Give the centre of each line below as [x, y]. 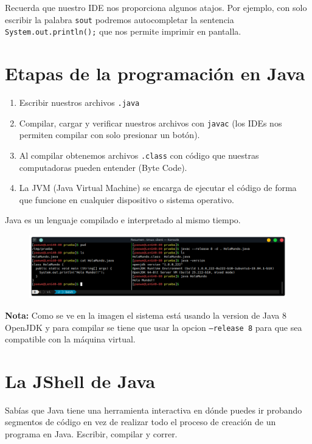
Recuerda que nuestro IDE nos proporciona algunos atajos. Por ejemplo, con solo [156, 7]
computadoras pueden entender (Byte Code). [103, 167]
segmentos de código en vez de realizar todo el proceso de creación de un [140, 422]
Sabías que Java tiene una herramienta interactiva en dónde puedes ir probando [154, 410]
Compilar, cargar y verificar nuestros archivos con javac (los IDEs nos [151, 123]
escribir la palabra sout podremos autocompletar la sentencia [120, 19]
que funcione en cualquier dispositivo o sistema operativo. [127, 199]
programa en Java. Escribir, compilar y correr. [91, 434]
